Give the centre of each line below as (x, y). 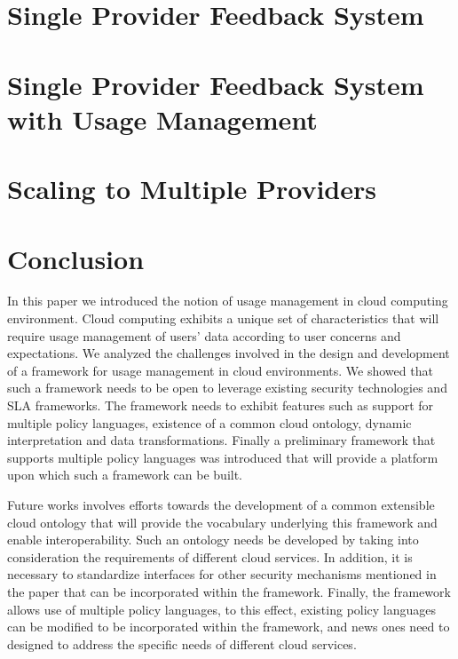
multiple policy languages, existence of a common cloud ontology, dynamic (209, 422)
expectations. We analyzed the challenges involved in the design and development (229, 353)
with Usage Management (162, 119)
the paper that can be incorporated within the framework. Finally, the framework (229, 591)
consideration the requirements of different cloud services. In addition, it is (210, 556)
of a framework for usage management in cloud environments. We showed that (220, 370)
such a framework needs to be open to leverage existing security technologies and (227, 388)
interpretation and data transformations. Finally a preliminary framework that (221, 440)
